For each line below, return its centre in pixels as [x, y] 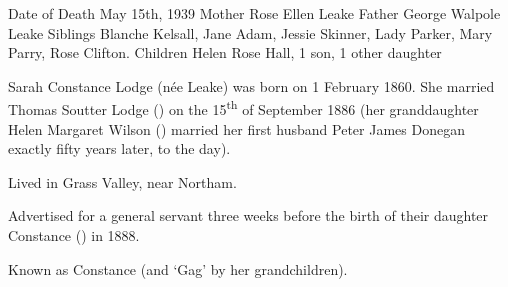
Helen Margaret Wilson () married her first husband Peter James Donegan [236, 128]
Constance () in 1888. [74, 235]
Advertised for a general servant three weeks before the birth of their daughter [248, 215]
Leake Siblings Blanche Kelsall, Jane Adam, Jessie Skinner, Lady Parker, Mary [250, 32]
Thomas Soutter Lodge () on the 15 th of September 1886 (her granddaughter [243, 108]
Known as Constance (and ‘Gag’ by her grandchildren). [178, 268]
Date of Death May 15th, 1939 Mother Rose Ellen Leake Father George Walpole [254, 13]
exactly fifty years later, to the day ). [119, 148]
